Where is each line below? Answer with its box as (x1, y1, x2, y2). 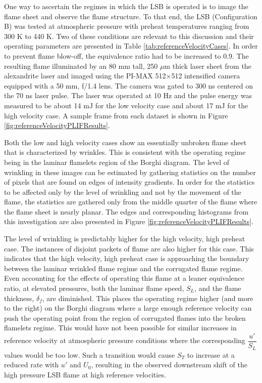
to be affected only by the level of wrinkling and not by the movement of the (4, 186, 241, 197)
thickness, (4, 292, 34, 303)
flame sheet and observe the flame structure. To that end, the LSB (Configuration (4, 11, 257, 21)
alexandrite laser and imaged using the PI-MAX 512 (4, 70, 166, 81)
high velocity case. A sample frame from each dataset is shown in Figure (4, 110, 228, 120)
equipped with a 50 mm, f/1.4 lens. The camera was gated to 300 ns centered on (4, 80, 253, 91)
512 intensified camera (171, 70, 240, 81)
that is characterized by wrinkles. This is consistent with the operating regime (4, 147, 246, 157)
